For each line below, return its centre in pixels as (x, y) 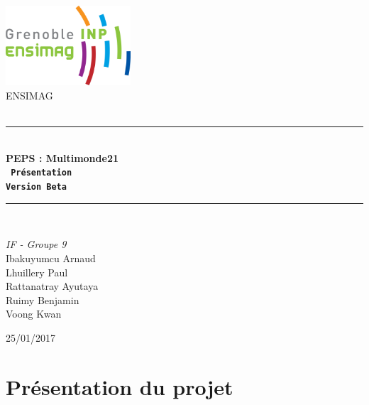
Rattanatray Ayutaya (52, 286)
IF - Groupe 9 (36, 244)
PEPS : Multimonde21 (62, 157)
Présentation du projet (120, 386)
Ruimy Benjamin (43, 299)
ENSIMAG (29, 96)
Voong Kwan (34, 314)
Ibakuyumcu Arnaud (51, 258)
